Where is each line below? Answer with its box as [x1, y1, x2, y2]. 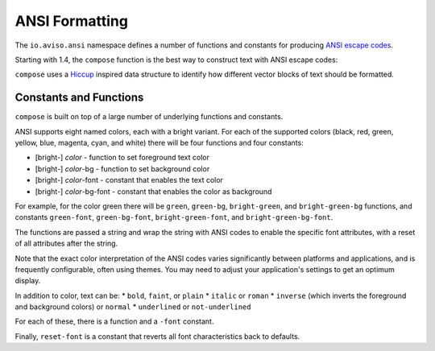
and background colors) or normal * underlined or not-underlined [14, 302, 251, 312]
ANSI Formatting [14, 12, 129, 30]
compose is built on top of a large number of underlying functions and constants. [14, 112, 284, 122]
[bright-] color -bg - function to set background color [35, 163, 210, 173]
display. [14, 276, 41, 286]
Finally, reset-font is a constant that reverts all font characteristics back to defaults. [14, 331, 300, 341]
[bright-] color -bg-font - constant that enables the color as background [35, 186, 272, 196]
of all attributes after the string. [14, 238, 118, 249]
